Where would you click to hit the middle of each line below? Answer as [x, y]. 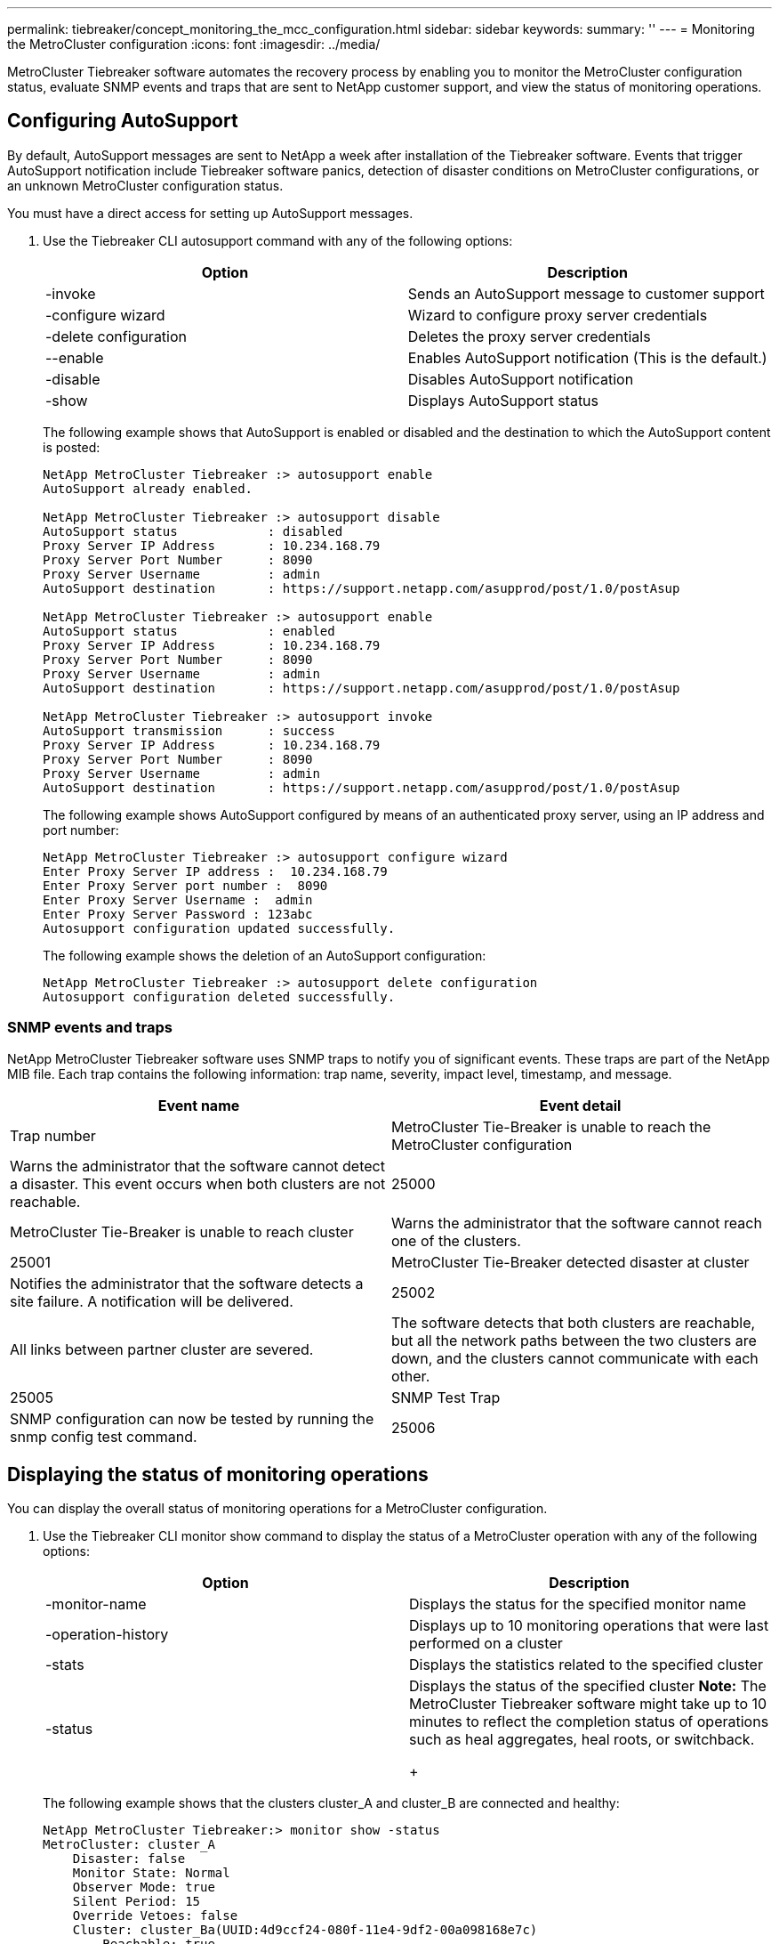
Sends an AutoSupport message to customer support [586, 293]
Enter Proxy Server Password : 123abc [178, 914]
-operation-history [107, 1635]
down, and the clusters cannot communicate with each [575, 1358]
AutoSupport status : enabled [189, 631]
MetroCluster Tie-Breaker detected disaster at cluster [570, 1262]
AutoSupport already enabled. [148, 488]
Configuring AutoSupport [123, 121]
